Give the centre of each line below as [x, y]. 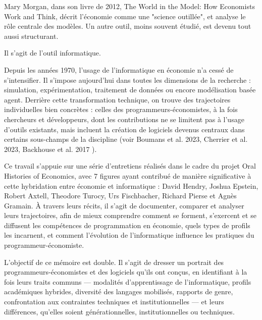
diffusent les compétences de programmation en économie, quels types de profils [127, 225]
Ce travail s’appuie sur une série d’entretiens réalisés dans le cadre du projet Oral [130, 166]
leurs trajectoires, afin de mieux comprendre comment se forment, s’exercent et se [130, 215]
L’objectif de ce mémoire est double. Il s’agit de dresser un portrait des [114, 262]
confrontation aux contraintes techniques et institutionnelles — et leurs [114, 302]
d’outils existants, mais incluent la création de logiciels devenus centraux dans [124, 129]
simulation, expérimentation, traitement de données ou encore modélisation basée [130, 90]
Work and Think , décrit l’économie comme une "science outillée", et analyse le [125, 16]
